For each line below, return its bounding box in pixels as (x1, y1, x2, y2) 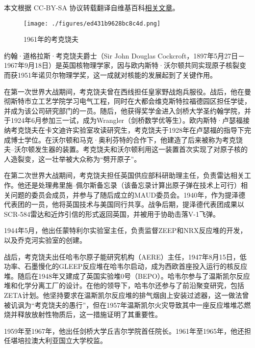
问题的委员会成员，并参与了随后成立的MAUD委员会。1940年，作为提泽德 (10, 189, 246, 200)
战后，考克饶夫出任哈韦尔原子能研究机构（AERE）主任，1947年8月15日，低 (4, 251, 247, 261)
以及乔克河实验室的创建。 (4, 234, 86, 245)
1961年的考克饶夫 (24, 34, 78, 44)
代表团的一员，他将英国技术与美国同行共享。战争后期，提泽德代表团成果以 (4, 199, 244, 209)
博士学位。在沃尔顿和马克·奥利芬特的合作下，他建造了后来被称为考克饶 (10, 134, 243, 145)
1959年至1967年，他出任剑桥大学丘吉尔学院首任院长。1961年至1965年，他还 (4, 325, 244, 336)
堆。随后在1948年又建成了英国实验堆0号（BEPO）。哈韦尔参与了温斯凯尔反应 (4, 270, 250, 281)
